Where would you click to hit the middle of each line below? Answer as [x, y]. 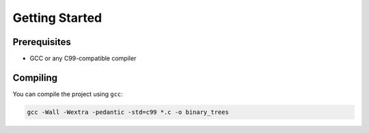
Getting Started [57, 18]
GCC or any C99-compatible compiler [83, 59]
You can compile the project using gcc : [68, 94]
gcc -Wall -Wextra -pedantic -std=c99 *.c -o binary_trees [128, 112]
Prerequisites [42, 42]
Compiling [35, 77]
